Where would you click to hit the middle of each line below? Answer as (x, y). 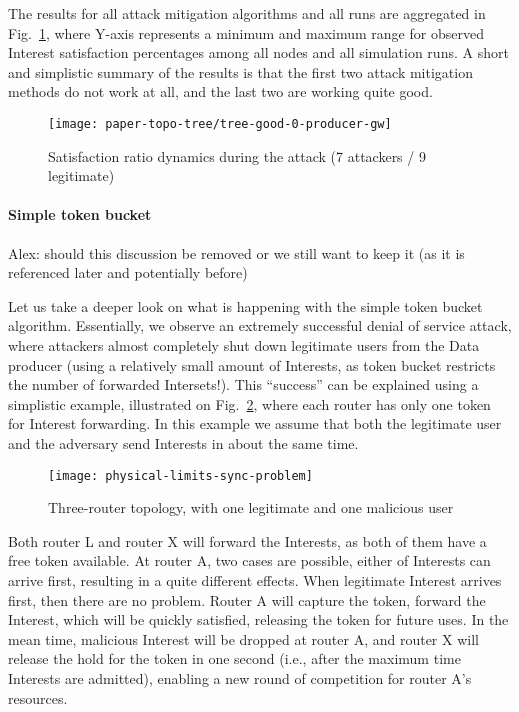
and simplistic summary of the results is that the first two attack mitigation (240, 71)
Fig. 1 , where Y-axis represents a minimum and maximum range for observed (246, 32)
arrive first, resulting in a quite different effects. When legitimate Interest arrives (255, 579)
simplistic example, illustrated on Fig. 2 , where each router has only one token (249, 403)
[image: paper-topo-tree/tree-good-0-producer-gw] (220, 123)
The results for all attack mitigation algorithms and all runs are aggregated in (247, 13)
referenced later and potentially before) (128, 272)
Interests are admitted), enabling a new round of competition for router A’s (240, 677)
